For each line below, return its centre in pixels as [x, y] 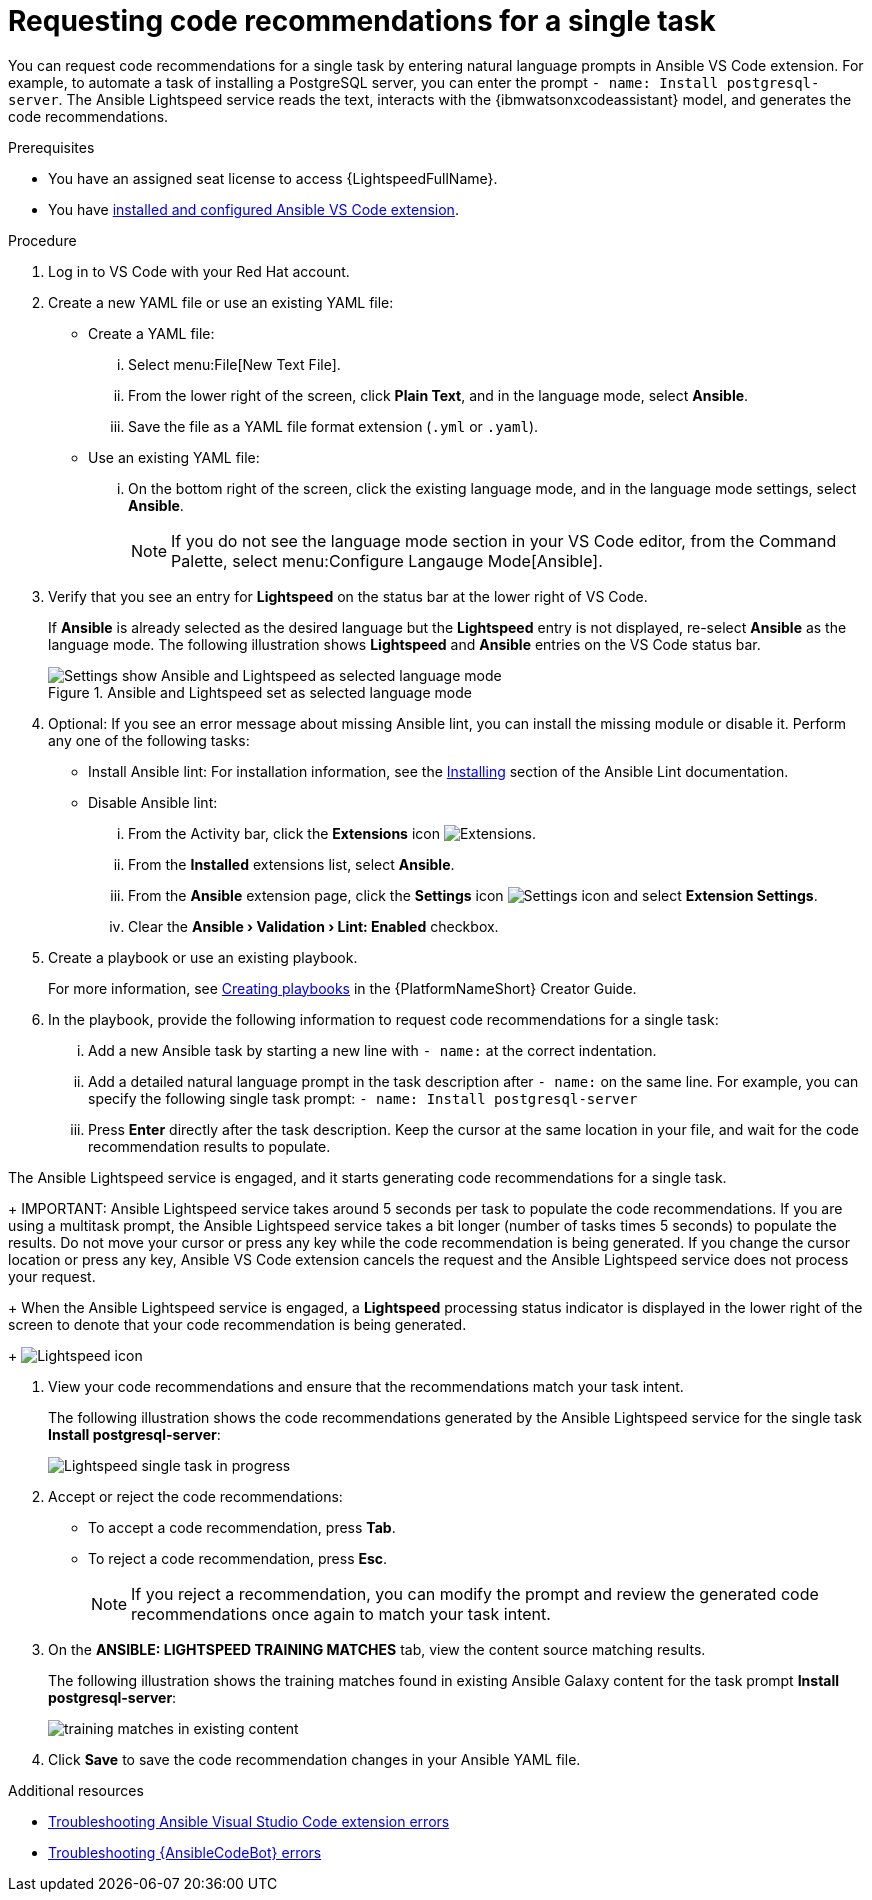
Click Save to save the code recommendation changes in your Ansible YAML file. [314, 1759]
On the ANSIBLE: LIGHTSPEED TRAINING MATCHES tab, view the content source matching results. [377, 1649]
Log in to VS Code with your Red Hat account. [199, 271]
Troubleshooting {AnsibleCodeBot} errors [185, 1852]
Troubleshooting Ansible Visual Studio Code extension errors [249, 1821]
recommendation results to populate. [209, 1146]
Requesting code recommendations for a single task [362, 21]
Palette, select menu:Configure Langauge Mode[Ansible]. [387, 560]
